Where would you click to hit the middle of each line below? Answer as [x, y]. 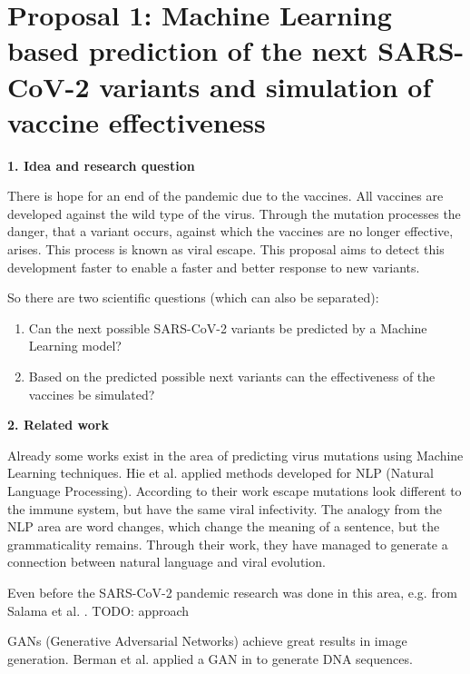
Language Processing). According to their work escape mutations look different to [235, 491]
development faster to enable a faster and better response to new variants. [214, 267]
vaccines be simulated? [92, 394]
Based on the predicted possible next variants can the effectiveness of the [232, 377]
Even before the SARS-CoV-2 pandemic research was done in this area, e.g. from [232, 592]
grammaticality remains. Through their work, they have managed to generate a [228, 544]
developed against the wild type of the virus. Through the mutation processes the [234, 213]
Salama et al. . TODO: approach [98, 610]
